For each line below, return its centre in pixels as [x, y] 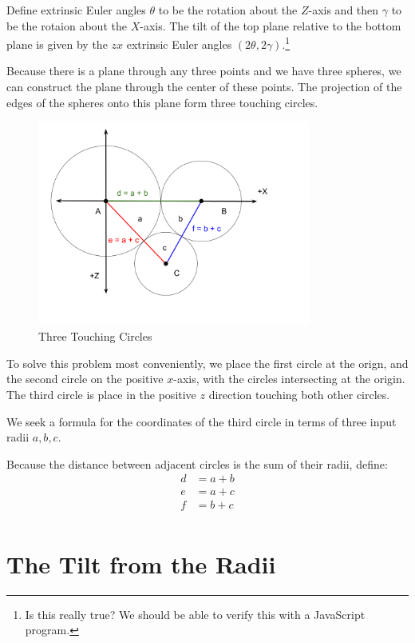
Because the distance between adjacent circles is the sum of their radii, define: [197, 463]
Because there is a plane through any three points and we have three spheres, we [204, 71]
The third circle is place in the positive [101, 394]
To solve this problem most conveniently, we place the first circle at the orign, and [207, 363]
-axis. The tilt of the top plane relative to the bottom [271, 25]
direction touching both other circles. [299, 394]
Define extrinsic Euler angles [76, 10]
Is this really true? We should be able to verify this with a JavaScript [195, 614]
